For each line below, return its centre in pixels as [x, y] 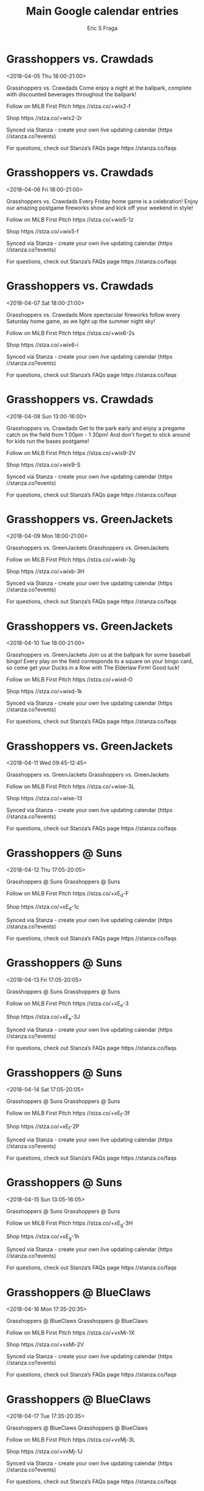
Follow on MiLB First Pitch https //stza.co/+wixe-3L [71, 786]
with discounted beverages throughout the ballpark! [72, 94]
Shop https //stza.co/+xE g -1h [43, 1237]
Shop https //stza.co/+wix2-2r [44, 118]
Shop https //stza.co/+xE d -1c [43, 908]
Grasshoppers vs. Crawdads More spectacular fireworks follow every [93, 314]
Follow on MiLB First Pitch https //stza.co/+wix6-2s [71, 333]
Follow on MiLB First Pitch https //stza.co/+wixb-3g [71, 560]
